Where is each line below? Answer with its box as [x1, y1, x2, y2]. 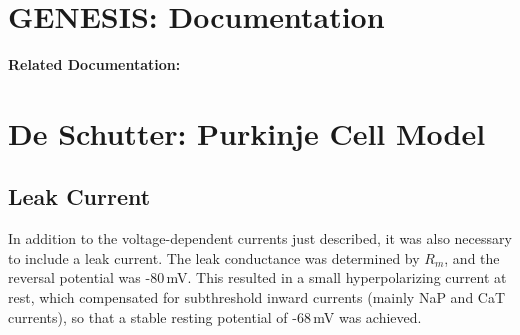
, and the [444, 247, 500, 268]
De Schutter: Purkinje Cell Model [8, 112, 486, 153]
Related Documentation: [8, 54, 181, 75]
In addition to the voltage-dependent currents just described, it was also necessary [8, 228, 512, 249]
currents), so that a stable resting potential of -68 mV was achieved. [8, 306, 422, 327]
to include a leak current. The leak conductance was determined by [8, 247, 420, 268]
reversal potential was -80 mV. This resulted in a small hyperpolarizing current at [8, 267, 507, 288]
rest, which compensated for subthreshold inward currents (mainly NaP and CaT [8, 287, 506, 308]
